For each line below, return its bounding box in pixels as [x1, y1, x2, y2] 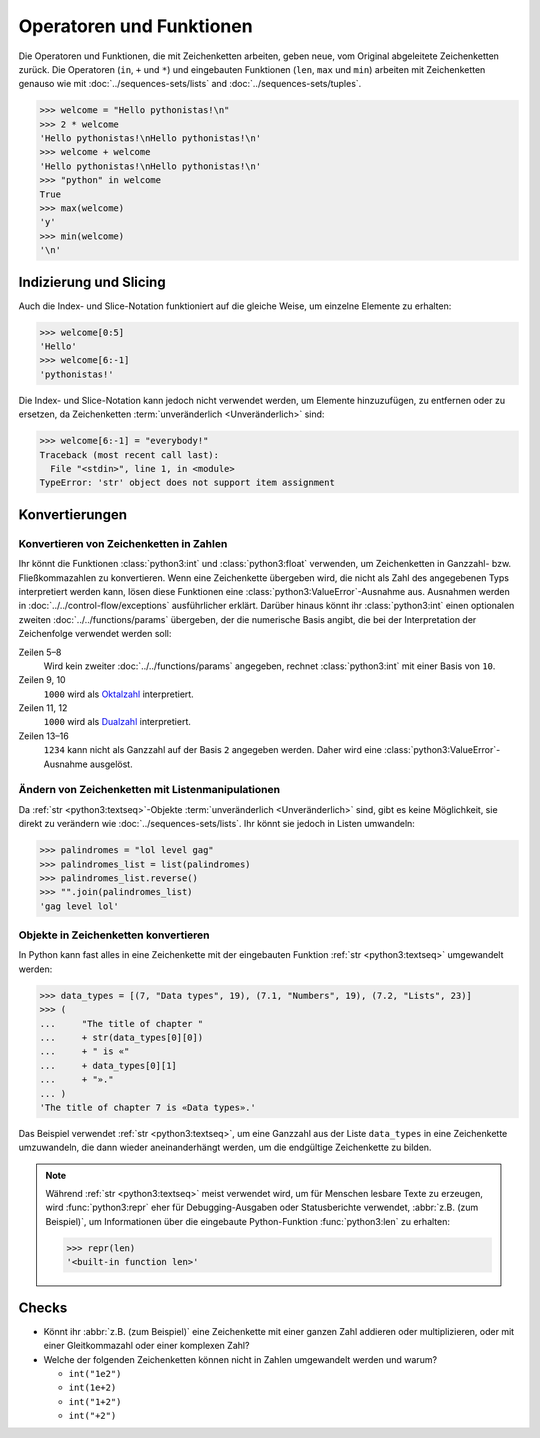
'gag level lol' [39, 900, 120, 912]
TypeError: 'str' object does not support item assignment [39, 477, 335, 489]
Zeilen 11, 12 [18, 702, 68, 714]
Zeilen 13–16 [18, 730, 69, 742]
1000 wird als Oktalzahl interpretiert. [43, 688, 194, 700]
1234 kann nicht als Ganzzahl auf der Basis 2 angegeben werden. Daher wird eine [43, 744, 382, 756]
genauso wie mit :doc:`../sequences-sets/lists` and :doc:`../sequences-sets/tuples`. [18, 78, 362, 90]
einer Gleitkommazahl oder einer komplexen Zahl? [43, 1340, 250, 1352]
